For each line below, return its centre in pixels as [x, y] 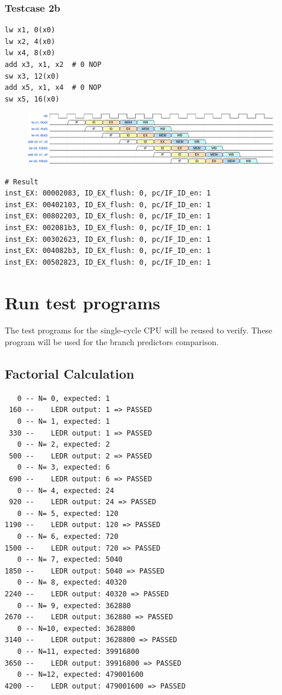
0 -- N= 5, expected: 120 [68, 513]
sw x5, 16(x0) [32, 99]
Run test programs [83, 302]
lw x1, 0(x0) [30, 30]
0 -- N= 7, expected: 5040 [70, 560]
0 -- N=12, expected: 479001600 [80, 675]
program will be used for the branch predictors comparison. [112, 342]
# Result [22, 182]
